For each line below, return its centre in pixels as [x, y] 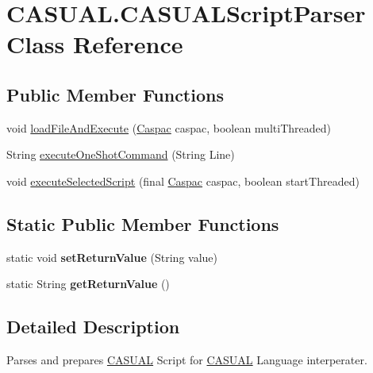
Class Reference [95, 44]
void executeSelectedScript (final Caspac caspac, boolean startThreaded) [183, 181]
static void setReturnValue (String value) [112, 257]
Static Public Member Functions [143, 223]
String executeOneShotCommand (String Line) [121, 154]
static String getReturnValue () [88, 284]
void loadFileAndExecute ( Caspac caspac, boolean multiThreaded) [169, 127]
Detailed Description [93, 327]
